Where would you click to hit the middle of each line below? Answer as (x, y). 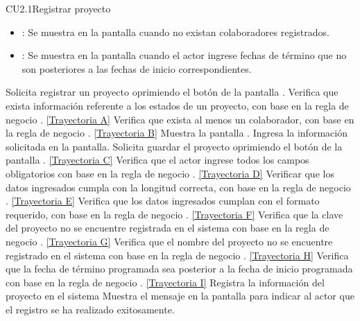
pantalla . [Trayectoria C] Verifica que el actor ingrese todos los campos (157, 160)
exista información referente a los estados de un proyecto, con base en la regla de (177, 105)
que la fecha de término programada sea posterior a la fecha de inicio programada (179, 269)
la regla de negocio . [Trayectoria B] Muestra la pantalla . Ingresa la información (177, 133)
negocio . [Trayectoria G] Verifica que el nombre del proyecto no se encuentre (169, 241)
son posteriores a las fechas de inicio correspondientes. (137, 68)
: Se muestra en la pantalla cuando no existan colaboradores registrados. (175, 32)
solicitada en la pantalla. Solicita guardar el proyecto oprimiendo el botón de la (174, 146)
